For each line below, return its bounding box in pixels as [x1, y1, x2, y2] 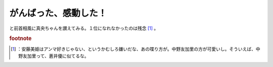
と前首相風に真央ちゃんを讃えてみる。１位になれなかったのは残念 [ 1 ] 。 [9, 25, 159, 31]
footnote [9, 35, 32, 42]
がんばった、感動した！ [9, 8, 107, 19]
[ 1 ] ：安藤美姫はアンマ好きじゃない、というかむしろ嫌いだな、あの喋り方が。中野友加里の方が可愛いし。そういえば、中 [11, 46, 260, 52]
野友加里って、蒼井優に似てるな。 [18, 53, 89, 59]
